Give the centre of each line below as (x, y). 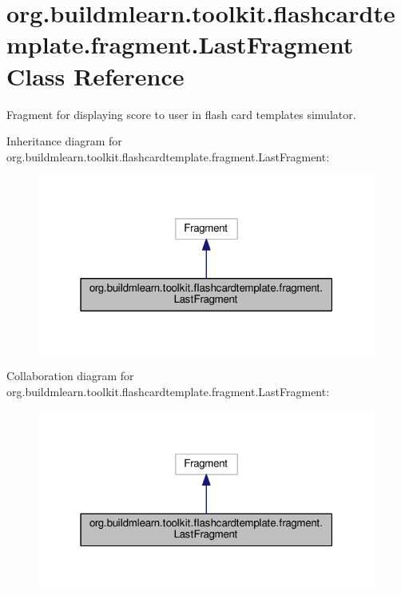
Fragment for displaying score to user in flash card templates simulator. (181, 114)
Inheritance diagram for (64, 141)
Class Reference (95, 75)
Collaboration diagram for (70, 376)
